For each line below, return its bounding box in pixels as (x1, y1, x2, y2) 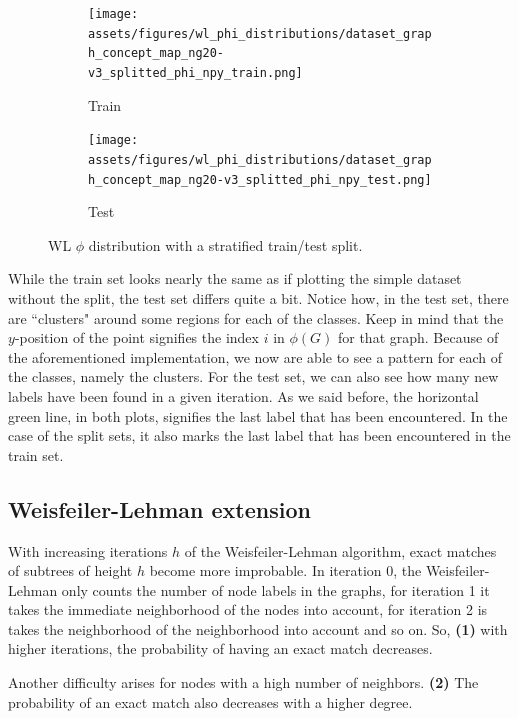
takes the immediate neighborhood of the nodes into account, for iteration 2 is (8, 599, 488, 620)
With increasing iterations (8, 540, 168, 561)
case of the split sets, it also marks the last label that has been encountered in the (8, 425, 511, 446)
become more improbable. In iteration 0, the (149, 560, 422, 581)
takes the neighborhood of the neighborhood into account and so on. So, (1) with (8, 618, 508, 639)
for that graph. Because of (337, 327, 499, 348)
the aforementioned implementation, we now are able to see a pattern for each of (8, 346, 503, 367)
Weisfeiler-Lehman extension (8, 493, 311, 524)
